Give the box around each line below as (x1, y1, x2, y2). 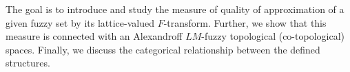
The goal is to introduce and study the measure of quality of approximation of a (6, 2, 344, 16)
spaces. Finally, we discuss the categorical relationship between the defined (6, 42, 320, 56)
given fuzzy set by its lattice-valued (6, 15, 154, 29)
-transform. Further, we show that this (163, 15, 327, 29)
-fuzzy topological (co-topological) (201, 29, 344, 43)
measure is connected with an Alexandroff (6, 29, 183, 43)
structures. (6, 56, 50, 70)
